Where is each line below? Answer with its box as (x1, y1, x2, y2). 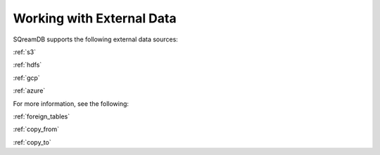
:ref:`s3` (13, 48, 37, 56)
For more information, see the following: (13, 99, 129, 108)
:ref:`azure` (13, 86, 46, 95)
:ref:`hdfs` (13, 60, 42, 69)
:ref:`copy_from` (13, 125, 60, 133)
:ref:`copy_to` (13, 137, 52, 147)
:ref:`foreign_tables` (13, 112, 70, 121)
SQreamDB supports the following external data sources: (13, 35, 179, 43)
